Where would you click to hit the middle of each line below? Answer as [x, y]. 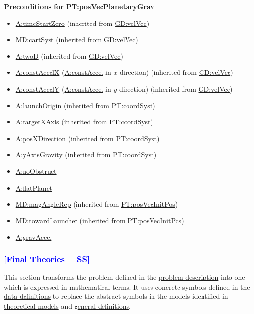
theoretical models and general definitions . [67, 305]
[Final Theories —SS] [47, 258]
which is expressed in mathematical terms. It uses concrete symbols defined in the [127, 286]
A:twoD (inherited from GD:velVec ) [69, 56]
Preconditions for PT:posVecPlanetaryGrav [79, 6]
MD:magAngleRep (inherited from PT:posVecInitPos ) [97, 204]
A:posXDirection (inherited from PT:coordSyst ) [88, 138]
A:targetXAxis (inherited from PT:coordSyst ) [84, 122]
